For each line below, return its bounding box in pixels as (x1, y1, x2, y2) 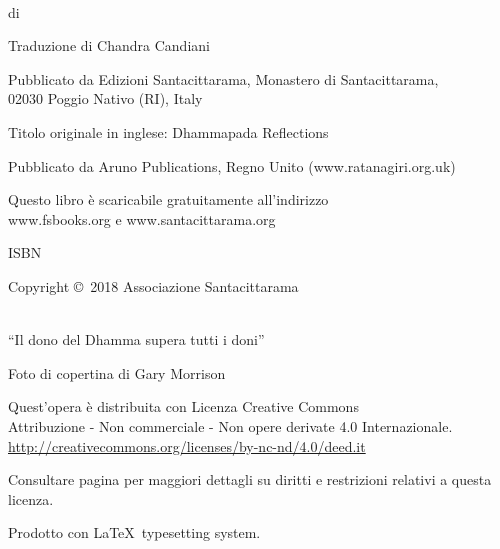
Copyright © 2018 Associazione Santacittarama (8, 275, 299, 296)
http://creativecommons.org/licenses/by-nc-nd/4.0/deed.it (8, 435, 366, 456)
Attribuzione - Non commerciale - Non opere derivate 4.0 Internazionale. (8, 415, 453, 436)
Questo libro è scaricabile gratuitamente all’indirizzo (8, 189, 329, 210)
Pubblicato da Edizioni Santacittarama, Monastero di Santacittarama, (8, 68, 439, 89)
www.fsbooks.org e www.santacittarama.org (8, 208, 276, 229)
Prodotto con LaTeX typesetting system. (8, 522, 261, 543)
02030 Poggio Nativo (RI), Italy (8, 88, 203, 109)
